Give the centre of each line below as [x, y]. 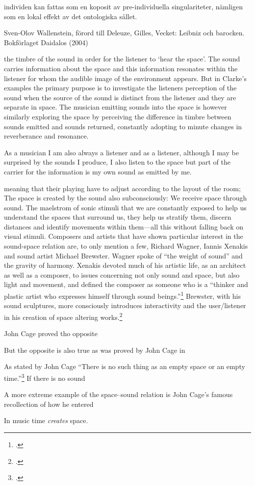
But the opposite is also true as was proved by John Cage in [95, 350]
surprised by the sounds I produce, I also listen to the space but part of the [117, 162]
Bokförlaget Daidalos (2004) [46, 42]
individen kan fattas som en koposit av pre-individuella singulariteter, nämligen [123, 6]
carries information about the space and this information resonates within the [121, 68]
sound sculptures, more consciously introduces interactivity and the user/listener [125, 305]
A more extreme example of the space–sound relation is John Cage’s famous [118, 394]
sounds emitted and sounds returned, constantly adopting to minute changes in [123, 126]
